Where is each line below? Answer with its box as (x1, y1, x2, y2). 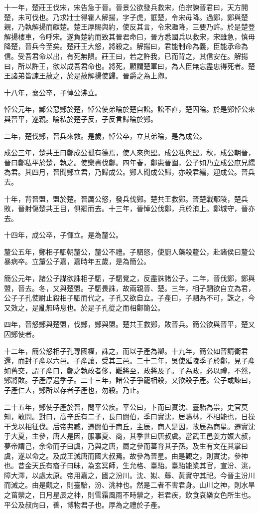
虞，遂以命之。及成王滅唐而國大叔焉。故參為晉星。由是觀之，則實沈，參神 (4, 450, 248, 461)
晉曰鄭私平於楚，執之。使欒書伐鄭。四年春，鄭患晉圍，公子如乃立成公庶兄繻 (4, 157, 255, 167)
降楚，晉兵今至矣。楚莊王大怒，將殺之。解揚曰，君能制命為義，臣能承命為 (4, 41, 248, 51)
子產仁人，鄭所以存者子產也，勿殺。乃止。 (4, 385, 143, 395)
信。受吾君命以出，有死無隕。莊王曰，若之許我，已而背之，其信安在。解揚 (4, 50, 248, 61)
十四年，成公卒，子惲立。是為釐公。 (4, 230, 123, 240)
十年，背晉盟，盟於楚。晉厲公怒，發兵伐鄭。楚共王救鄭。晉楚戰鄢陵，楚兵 (4, 193, 248, 204)
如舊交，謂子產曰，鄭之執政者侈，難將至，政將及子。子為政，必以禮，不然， (4, 365, 255, 375)
